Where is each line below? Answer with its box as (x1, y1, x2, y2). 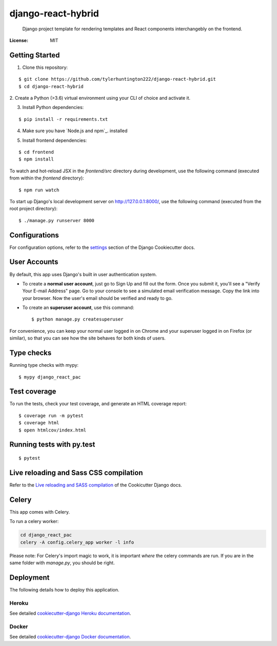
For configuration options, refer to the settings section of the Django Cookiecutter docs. (9, 244, 195, 250)
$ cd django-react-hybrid (18, 83, 84, 89)
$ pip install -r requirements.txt (18, 116, 108, 122)
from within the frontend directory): (9, 175, 84, 181)
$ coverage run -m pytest (18, 412, 84, 419)
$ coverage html (18, 420, 60, 426)
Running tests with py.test (9, 440, 95, 449)
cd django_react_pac (20, 532, 72, 538)
